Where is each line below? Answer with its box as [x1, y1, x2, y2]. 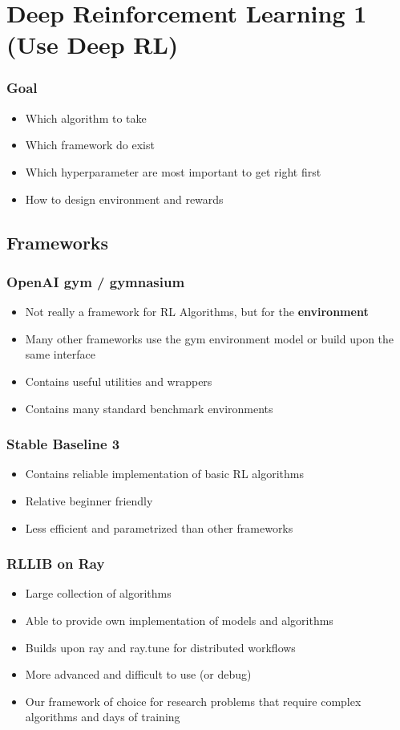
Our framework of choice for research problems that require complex [25, 692, 362, 709]
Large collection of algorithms [25, 585, 172, 602]
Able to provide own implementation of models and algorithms [25, 611, 333, 628]
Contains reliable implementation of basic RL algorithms [25, 465, 304, 482]
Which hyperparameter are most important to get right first [25, 163, 321, 180]
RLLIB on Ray [6, 554, 105, 574]
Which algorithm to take [25, 109, 147, 126]
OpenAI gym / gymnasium [6, 271, 185, 291]
